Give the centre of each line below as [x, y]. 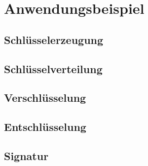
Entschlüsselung [45, 127]
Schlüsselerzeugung [54, 39]
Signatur [26, 155]
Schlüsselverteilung [53, 68]
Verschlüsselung [45, 98]
